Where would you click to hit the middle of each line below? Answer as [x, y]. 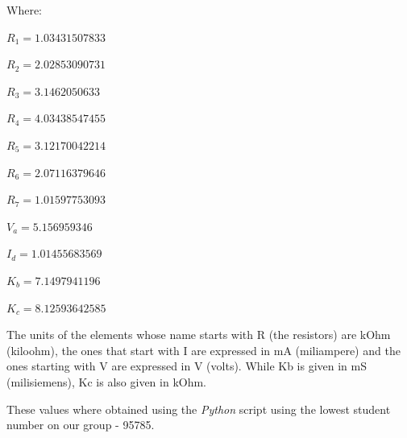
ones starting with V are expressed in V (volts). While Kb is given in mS [187, 366]
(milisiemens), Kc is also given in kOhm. [107, 381]
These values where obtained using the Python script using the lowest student [199, 409]
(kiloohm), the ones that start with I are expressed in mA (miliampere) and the [203, 350]
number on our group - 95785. [81, 425]
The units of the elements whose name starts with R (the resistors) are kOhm [199, 335]
